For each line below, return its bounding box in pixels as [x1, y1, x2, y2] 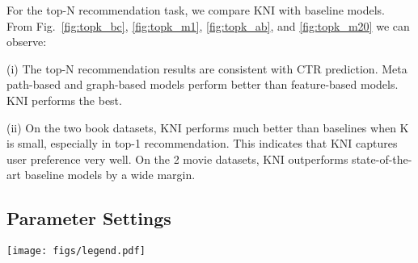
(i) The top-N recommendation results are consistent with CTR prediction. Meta [6, 60, 407, 77]
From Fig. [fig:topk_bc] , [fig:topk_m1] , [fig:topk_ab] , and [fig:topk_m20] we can [6, 17, 410, 34]
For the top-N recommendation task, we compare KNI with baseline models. [6, 2, 385, 18]
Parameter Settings [6, 206, 171, 231]
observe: [6, 33, 47, 50]
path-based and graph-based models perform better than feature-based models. [6, 76, 399, 93]
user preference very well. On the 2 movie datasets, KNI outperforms [6, 150, 348, 167]
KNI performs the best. [6, 91, 122, 108]
